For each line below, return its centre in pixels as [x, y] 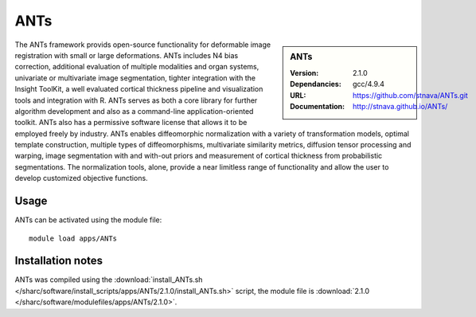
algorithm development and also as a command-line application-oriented [134, 111]
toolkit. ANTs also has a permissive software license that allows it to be [131, 123]
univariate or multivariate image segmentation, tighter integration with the [135, 78]
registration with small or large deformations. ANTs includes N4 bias [127, 55]
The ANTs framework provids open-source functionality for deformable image [142, 45]
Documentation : [318, 106]
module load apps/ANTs [73, 238]
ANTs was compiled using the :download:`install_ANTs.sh [109, 280]
